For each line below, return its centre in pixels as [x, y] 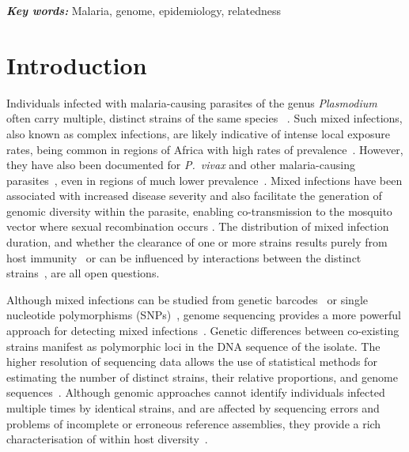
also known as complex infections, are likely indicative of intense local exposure [198, 133]
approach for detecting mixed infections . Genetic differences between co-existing [203, 331]
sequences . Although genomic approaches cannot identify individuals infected [196, 392]
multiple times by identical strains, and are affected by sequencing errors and [193, 408]
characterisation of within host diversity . [107, 439]
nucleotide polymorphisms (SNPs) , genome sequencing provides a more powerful [204, 315]
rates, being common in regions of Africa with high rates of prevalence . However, [205, 149]
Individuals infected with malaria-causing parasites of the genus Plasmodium [192, 102]
